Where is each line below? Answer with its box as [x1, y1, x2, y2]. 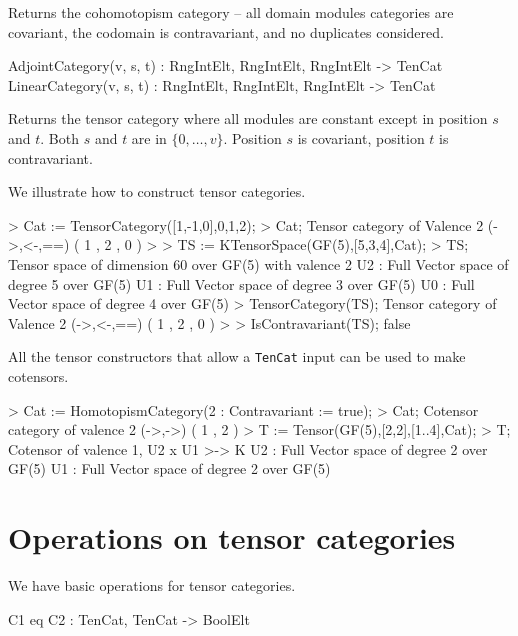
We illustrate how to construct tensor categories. [8, 181, 306, 202]
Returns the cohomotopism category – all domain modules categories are [8, 2, 454, 22]
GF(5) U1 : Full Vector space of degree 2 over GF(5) [8, 458, 331, 479]
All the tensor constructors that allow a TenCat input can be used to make [8, 346, 466, 367]
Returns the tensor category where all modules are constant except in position [8, 108, 488, 129]
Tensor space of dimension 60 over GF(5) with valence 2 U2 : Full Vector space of [8, 253, 509, 274]
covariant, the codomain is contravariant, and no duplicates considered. [8, 21, 444, 42]
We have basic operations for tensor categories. [8, 575, 296, 596]
